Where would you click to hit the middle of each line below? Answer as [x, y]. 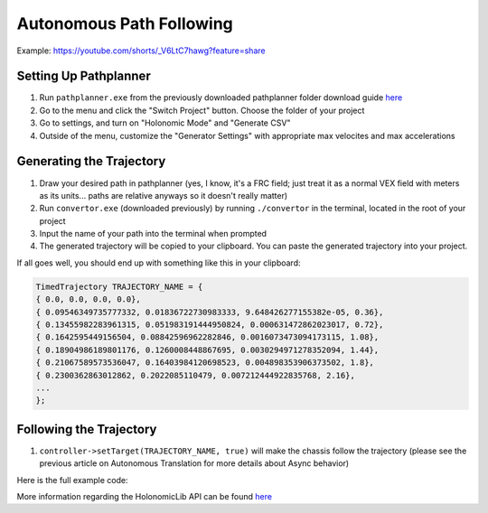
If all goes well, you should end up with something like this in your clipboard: [159, 263]
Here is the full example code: [72, 480]
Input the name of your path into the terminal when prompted [153, 234]
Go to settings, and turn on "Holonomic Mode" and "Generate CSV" [165, 123]
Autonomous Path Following [125, 23]
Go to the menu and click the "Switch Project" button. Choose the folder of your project [202, 110]
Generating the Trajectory [91, 161]
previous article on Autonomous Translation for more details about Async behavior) [194, 463]
